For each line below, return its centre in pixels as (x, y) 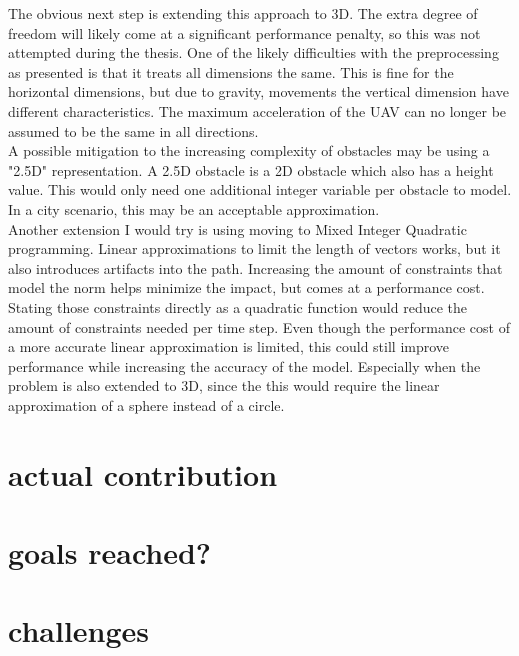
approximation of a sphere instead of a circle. (146, 404)
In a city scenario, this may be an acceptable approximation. (194, 208)
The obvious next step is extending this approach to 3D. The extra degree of (243, 13)
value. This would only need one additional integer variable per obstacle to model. (260, 189)
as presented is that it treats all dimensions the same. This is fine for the (231, 71)
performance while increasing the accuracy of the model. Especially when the (244, 365)
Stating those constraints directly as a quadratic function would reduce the (237, 306)
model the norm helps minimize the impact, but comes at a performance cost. (246, 287)
